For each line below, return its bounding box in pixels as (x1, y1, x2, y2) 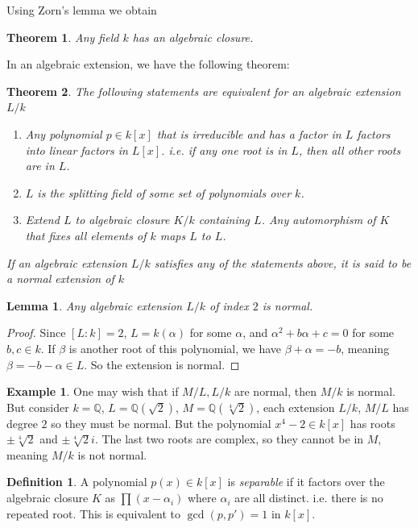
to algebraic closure (75, 211, 170, 228)
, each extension (256, 398, 335, 415)
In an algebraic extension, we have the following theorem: (6, 56, 290, 73)
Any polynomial (25, 125, 102, 142)
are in (25, 157, 55, 174)
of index (209, 297, 249, 314)
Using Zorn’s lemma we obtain (6, 2, 157, 18)
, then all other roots (298, 141, 401, 158)
